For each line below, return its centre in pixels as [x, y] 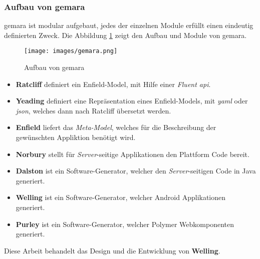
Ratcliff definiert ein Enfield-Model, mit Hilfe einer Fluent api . [113, 84]
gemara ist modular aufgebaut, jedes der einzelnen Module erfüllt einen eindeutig [129, 25]
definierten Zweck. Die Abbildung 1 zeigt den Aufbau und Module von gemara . [125, 35]
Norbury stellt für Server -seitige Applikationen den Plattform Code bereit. [133, 154]
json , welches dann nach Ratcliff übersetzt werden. [93, 110]
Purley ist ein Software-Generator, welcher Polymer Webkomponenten [125, 224]
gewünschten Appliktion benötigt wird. [76, 137]
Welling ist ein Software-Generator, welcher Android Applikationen [121, 197]
